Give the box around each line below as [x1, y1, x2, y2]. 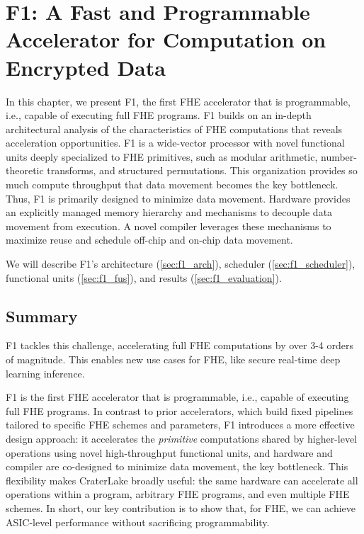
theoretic [6, 163, 44, 178]
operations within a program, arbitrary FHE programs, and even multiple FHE [6, 487, 350, 501]
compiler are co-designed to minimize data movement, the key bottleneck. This [6, 459, 348, 474]
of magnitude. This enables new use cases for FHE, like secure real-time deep [6, 352, 341, 367]
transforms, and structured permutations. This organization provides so [47, 163, 358, 178]
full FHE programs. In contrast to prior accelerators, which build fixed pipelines [6, 403, 353, 418]
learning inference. [6, 365, 85, 380]
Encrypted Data [6, 52, 166, 81]
